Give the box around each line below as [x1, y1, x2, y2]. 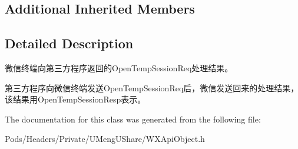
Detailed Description [5, 34, 134, 52]
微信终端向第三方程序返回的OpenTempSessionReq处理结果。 [5, 61, 233, 74]
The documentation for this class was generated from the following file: [5, 112, 261, 125]
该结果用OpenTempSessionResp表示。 [5, 93, 146, 105]
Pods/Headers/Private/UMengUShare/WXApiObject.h [5, 133, 205, 145]
